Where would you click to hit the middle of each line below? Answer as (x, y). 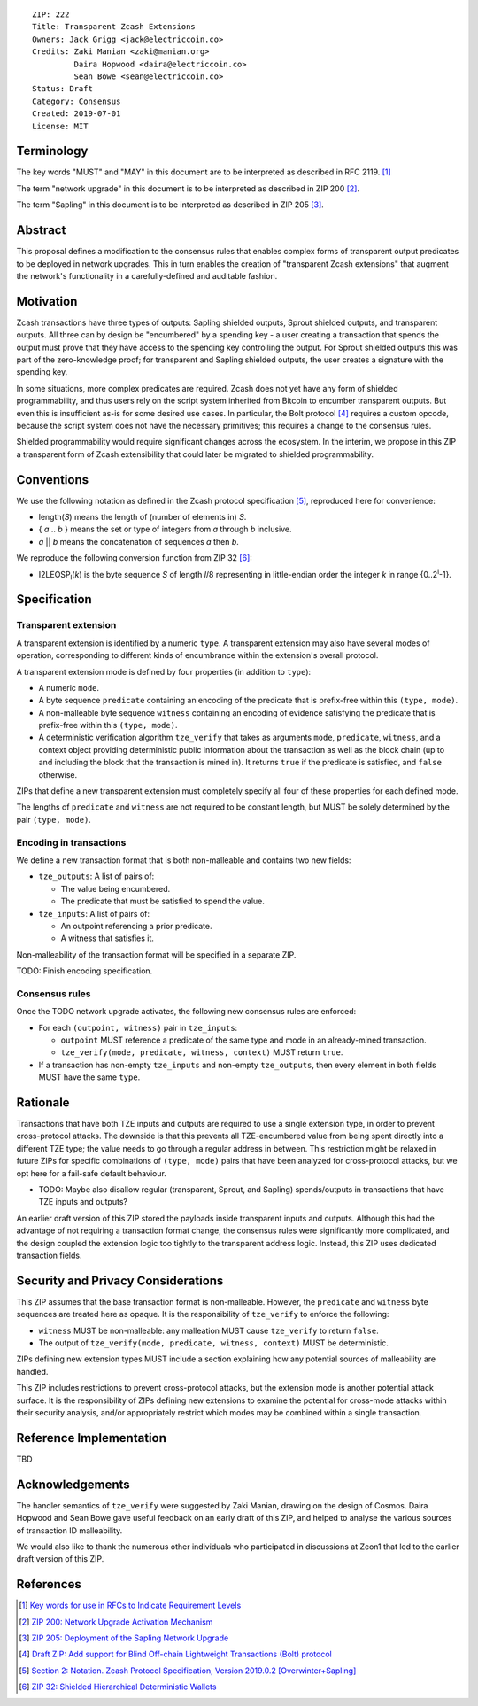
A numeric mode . (69, 687)
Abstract (41, 230)
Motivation (47, 301)
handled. (32, 1371)
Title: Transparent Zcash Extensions (114, 27)
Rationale (43, 1102)
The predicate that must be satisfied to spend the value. (163, 901)
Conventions (53, 480)
